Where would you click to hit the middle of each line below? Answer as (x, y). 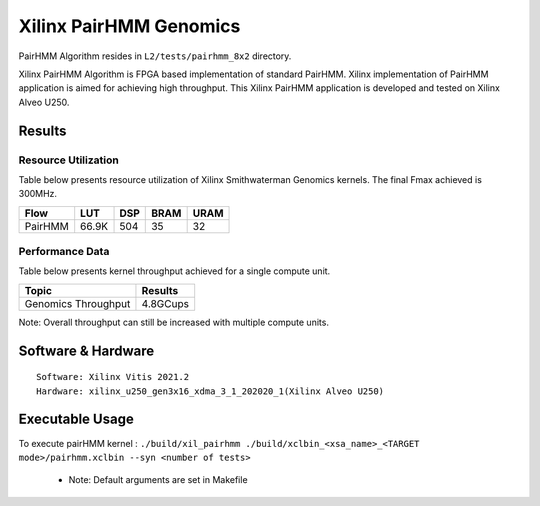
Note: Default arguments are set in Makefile (158, 480)
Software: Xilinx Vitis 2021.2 (113, 377)
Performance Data (64, 252)
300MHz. (38, 194)
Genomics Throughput (77, 303)
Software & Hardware (86, 350)
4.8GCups (165, 303)
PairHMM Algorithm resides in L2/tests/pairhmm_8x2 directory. (155, 56)
